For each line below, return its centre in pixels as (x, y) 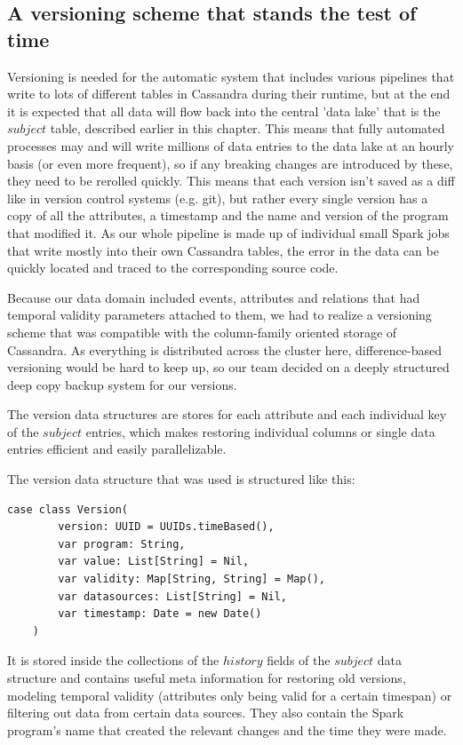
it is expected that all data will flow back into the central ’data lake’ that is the (224, 111)
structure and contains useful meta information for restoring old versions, (207, 678)
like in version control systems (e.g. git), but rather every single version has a (218, 198)
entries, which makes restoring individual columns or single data (260, 431)
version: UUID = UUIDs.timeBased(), (166, 527)
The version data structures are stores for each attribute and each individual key (227, 414)
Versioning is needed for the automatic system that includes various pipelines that (231, 76)
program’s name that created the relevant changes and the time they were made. (227, 729)
